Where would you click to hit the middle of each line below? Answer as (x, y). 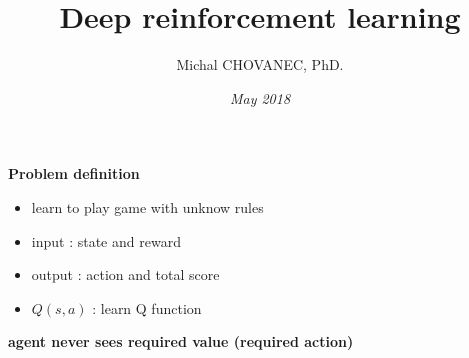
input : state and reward (106, 240)
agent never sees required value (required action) (181, 341)
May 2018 (260, 97)
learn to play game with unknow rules (147, 206)
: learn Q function (147, 307)
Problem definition (74, 173)
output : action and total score (125, 274)
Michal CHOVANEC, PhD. (260, 64)
